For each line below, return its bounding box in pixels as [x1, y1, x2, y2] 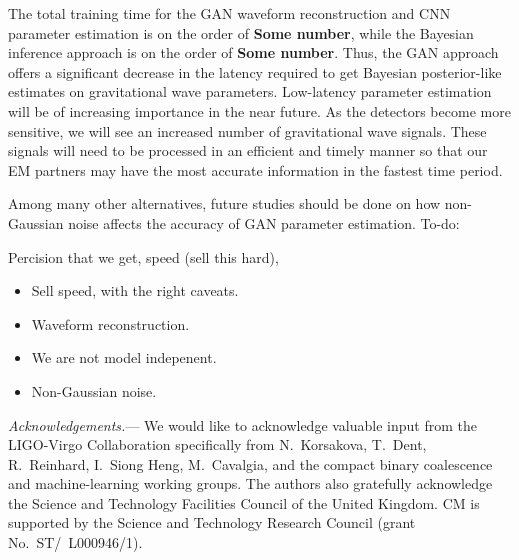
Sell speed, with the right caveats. [31, 280, 239, 301]
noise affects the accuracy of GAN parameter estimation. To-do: [68, 212, 460, 233]
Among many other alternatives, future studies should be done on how [8, 193, 441, 214]
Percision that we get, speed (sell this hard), [8, 246, 279, 267]
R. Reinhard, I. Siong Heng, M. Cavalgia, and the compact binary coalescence [8, 453, 493, 474]
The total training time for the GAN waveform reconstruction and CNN [8, 3, 451, 23]
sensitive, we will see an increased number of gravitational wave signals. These [8, 120, 487, 141]
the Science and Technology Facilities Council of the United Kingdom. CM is [8, 492, 480, 513]
